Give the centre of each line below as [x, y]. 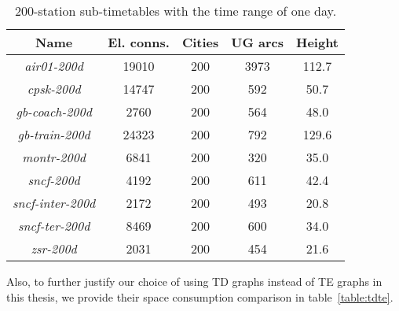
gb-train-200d [54, 134]
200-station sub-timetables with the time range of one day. [176, 11]
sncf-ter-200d [54, 226]
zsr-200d [54, 248]
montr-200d [54, 157]
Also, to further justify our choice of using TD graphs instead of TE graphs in [194, 281]
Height [318, 42]
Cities [200, 42]
